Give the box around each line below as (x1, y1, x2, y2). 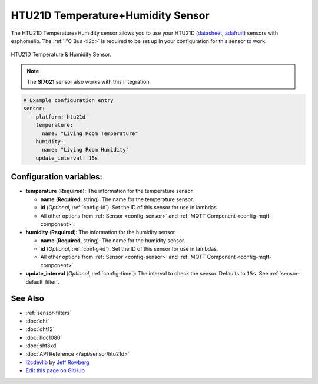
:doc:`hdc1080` (25, 334, 62, 341)
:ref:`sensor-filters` (25, 309, 72, 316)
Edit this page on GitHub (25, 367, 85, 374)
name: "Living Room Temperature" (42, 130, 138, 137)
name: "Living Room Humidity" (42, 146, 130, 153)
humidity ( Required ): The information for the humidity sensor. (25, 229, 177, 236)
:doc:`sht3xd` (25, 342, 58, 349)
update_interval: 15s (35, 155, 98, 162)
